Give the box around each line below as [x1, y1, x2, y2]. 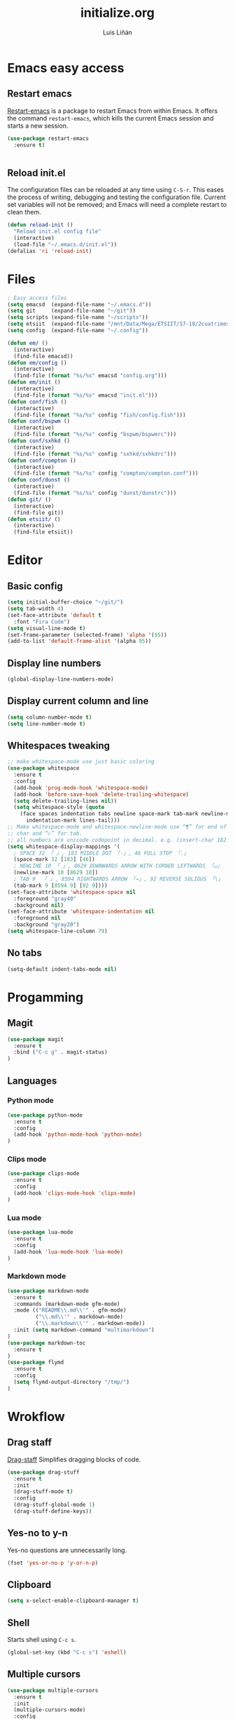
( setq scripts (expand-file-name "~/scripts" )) [7, 314, 149, 321]
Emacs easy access [7, 60, 124, 76]
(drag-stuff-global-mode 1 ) [13, 1502, 96, 1509]
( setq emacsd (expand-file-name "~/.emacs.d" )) [7, 301, 152, 308]
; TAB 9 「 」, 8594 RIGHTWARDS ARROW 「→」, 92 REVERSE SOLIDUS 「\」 [13, 876, 224, 883]
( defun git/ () [7, 496, 52, 503]
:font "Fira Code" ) [13, 618, 71, 625]
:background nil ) [13, 902, 64, 909]
